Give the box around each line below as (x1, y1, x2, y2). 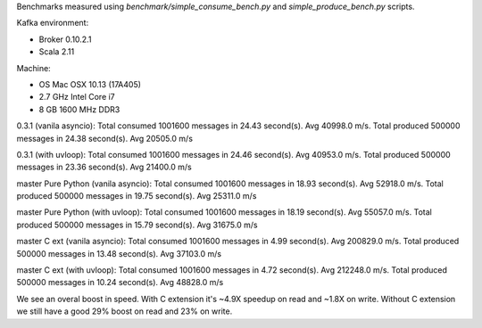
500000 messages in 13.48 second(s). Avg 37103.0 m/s (16, 248, 222, 258)
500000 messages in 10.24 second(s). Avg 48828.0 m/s (16, 277, 224, 288)
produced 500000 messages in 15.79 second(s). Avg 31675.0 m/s (16, 219, 258, 230)
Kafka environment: (16, 18, 89, 29)
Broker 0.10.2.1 (38, 34, 92, 45)
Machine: (16, 62, 51, 73)
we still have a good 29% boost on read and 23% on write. (16, 306, 233, 316)
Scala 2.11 (38, 46, 75, 57)
